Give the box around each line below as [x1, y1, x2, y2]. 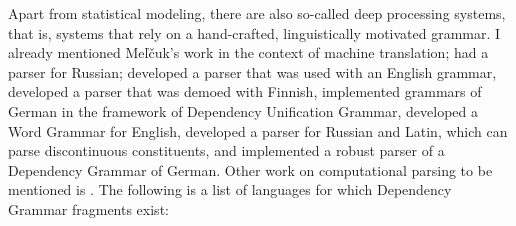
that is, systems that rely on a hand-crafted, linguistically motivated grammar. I [8, 22, 501, 43]
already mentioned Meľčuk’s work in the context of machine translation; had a [8, 42, 489, 63]
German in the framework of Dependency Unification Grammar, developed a [8, 100, 478, 121]
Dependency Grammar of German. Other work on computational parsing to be [8, 159, 493, 180]
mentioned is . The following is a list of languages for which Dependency [8, 179, 452, 200]
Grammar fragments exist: [8, 198, 169, 219]
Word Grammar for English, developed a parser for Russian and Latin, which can [8, 120, 508, 141]
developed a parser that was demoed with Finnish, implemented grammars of [8, 81, 482, 102]
